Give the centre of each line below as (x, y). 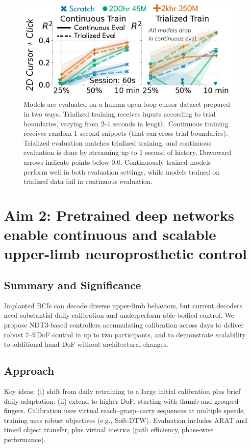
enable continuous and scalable (110, 234)
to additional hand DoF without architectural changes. (86, 344)
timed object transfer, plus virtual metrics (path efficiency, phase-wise (109, 430)
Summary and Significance (73, 284)
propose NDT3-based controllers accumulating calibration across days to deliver (124, 324)
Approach (29, 371)
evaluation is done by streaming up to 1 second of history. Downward (127, 152)
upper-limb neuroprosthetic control (125, 254)
